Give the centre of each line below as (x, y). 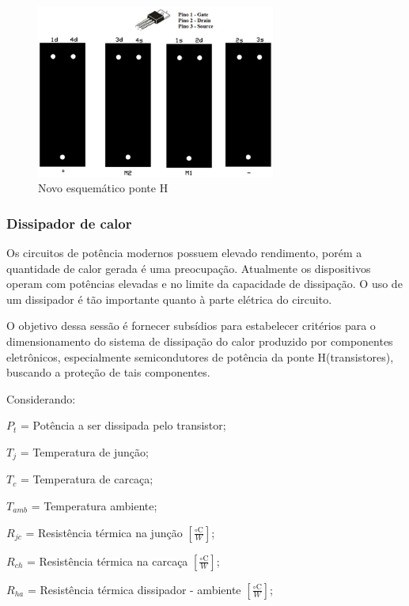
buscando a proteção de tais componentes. (108, 372)
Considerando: (41, 398)
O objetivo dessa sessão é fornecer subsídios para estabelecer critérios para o (191, 326)
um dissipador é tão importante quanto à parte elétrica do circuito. (169, 299)
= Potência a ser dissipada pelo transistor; (123, 425)
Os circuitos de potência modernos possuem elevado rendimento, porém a (184, 253)
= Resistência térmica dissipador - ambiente (134, 589)
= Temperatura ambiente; (94, 506)
